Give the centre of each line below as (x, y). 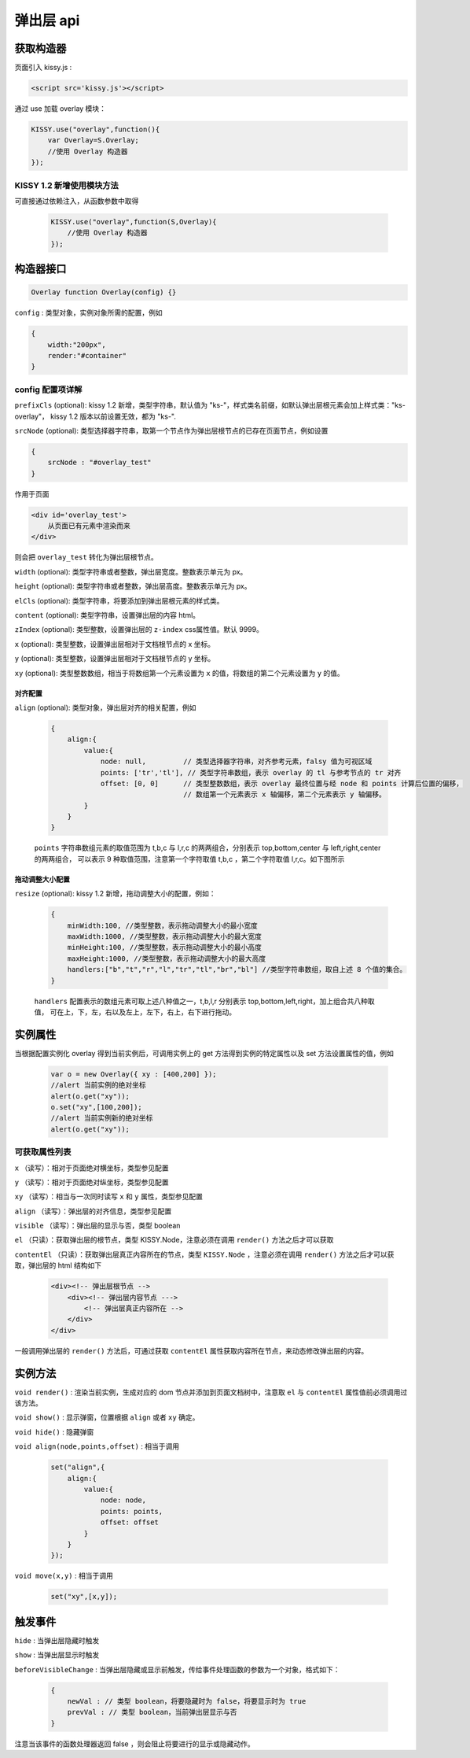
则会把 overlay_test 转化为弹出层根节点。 (86, 557)
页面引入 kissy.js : (43, 68)
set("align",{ (78, 1467)
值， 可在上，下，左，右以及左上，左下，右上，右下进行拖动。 (135, 1012)
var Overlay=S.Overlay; (93, 140)
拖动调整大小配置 (42, 879)
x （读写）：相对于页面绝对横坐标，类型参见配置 (92, 1168)
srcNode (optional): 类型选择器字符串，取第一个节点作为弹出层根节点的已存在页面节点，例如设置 (171, 430)
